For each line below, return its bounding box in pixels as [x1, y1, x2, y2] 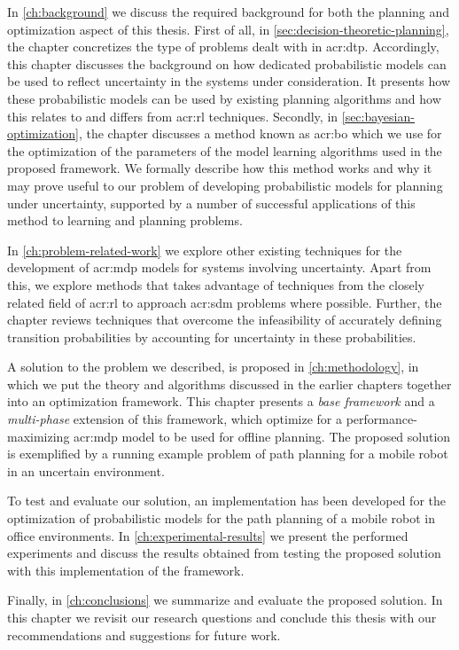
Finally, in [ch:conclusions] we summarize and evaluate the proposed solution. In [7, 591, 443, 609]
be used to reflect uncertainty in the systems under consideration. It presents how [7, 72, 451, 90]
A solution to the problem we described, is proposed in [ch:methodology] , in [7, 357, 419, 376]
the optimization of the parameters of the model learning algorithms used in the [7, 141, 442, 160]
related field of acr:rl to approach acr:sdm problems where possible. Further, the [7, 293, 442, 311]
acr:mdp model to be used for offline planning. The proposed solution [74, 427, 451, 445]
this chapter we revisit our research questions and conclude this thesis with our [7, 608, 437, 626]
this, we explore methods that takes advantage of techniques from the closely [7, 275, 424, 294]
